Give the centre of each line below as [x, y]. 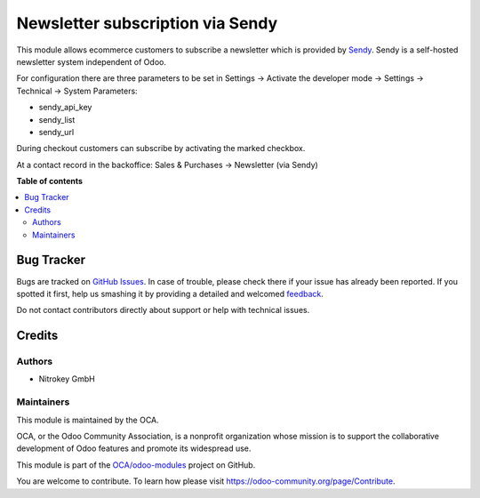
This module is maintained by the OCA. [88, 420]
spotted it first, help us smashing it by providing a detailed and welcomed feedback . [170, 293]
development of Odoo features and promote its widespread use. [134, 448]
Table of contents [50, 181]
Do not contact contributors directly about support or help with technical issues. [163, 310]
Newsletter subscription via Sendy [147, 23]
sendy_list [57, 119]
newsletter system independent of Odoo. [91, 61]
